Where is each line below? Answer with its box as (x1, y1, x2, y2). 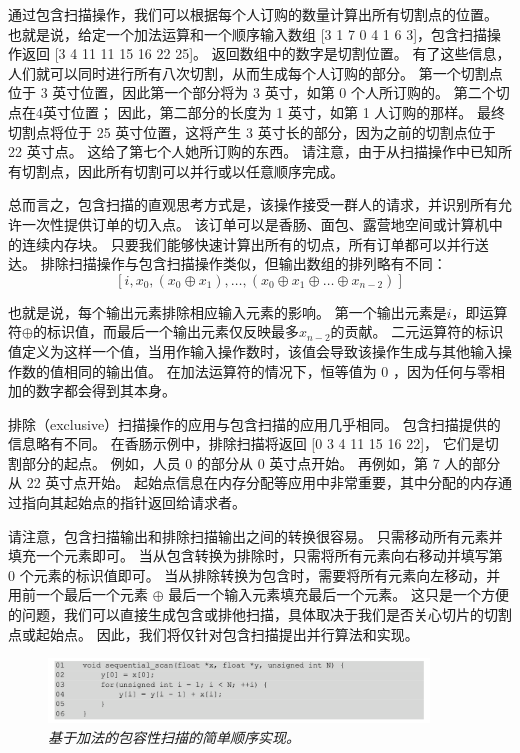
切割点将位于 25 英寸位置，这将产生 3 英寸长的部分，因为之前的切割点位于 (8, 121, 496, 142)
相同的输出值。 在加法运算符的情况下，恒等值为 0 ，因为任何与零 (63, 360, 491, 381)
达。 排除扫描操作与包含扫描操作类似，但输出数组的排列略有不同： (8, 253, 447, 274)
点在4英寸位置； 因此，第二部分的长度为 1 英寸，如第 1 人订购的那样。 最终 (8, 101, 505, 122)
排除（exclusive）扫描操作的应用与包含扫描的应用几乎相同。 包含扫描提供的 (8, 413, 501, 434)
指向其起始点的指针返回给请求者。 (21, 492, 246, 513)
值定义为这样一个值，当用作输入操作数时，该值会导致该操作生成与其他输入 (8, 340, 498, 361)
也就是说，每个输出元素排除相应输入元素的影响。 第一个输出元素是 (8, 301, 447, 322)
